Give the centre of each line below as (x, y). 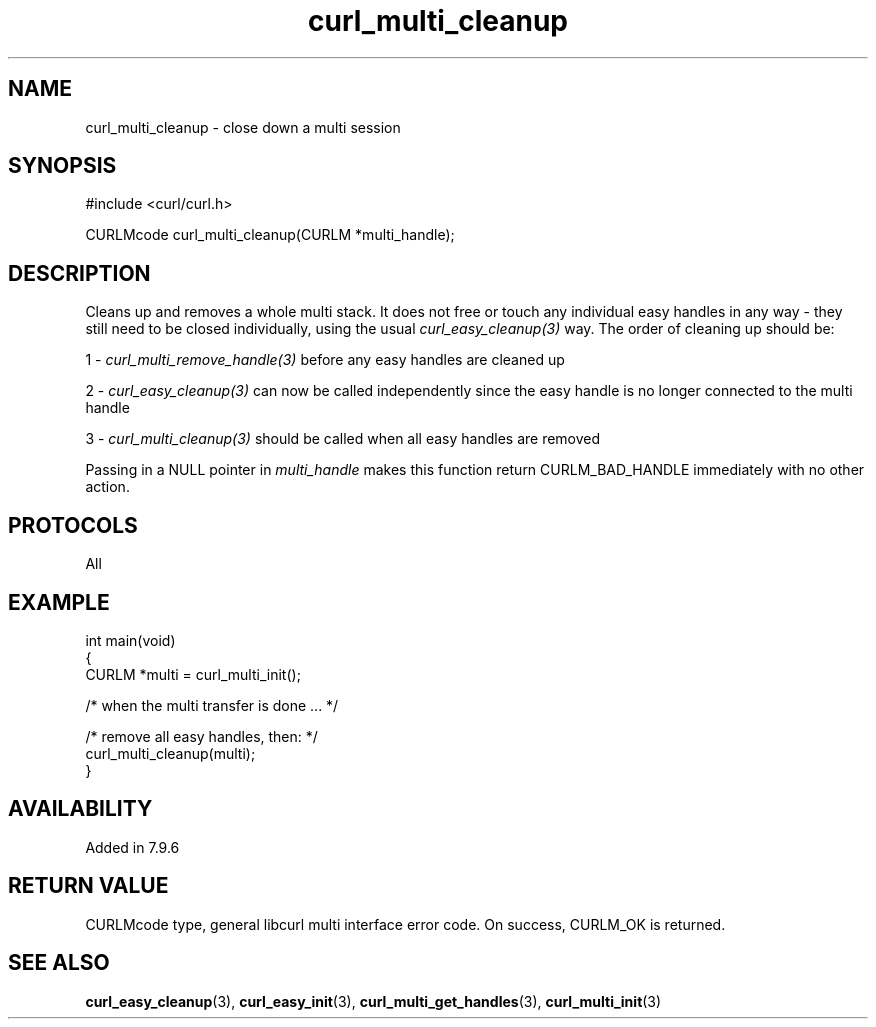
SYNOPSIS (62, 166)
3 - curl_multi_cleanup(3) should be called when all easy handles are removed (343, 439)
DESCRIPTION (79, 273)
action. (107, 487)
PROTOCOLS (73, 525)
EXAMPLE (59, 602)
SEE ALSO (59, 963)
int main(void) (130, 640)
